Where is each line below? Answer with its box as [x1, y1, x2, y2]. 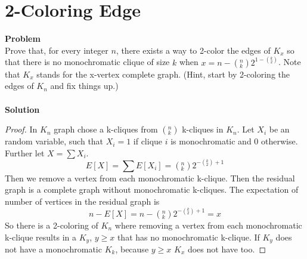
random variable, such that [5, 135, 104, 147]
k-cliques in [182, 123, 224, 135]
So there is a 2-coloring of [5, 218, 98, 231]
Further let [5, 146, 45, 159]
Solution [5, 103, 40, 115]
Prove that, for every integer [5, 44, 108, 56]
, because [115, 243, 149, 255]
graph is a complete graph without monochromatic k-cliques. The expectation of [5, 183, 299, 196]
